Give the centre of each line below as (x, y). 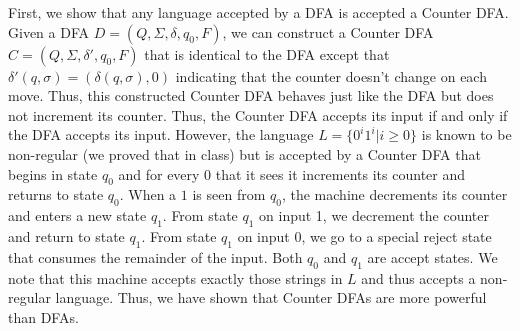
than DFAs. (43, 316)
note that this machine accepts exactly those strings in (175, 277)
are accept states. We (432, 256)
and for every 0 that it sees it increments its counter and (292, 173)
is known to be (466, 134)
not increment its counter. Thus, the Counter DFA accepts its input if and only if (258, 114)
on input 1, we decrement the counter (374, 215)
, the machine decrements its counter (394, 194)
